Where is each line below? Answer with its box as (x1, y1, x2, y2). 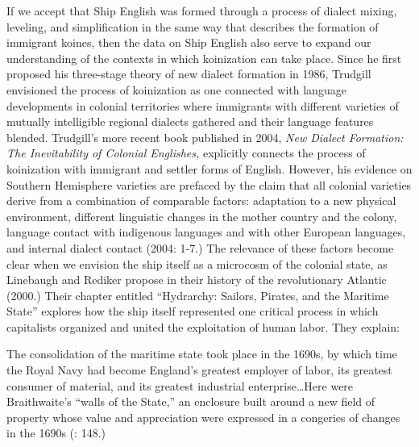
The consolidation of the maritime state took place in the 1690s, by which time (6, 345, 397, 362)
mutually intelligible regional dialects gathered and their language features (6, 113, 374, 130)
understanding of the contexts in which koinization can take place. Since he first (6, 49, 402, 66)
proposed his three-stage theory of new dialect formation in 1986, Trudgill (6, 65, 371, 82)
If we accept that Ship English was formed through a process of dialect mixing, (6, 2, 397, 19)
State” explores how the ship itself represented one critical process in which (6, 303, 379, 320)
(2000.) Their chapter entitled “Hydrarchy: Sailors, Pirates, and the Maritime (6, 286, 389, 303)
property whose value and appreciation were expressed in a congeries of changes (6, 408, 400, 425)
